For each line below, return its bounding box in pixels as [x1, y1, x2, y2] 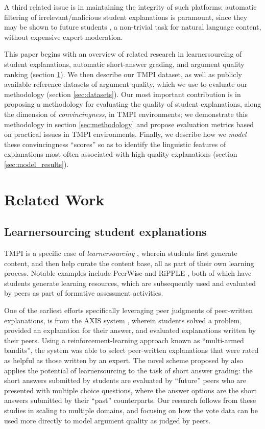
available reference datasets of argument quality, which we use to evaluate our [4, 79, 248, 89]
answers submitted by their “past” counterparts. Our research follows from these [4, 395, 256, 406]
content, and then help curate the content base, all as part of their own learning [4, 257, 254, 268]
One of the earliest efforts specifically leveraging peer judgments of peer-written [4, 305, 253, 316]
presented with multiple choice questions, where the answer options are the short [4, 385, 257, 395]
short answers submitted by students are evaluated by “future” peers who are [4, 375, 247, 386]
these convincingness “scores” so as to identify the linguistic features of [4, 138, 226, 149]
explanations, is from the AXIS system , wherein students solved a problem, [4, 315, 242, 325]
